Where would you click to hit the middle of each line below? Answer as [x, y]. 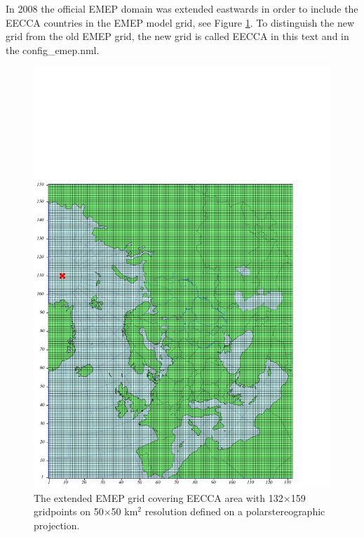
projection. [57, 525]
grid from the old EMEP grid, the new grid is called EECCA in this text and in [177, 36]
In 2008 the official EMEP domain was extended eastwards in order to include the [182, 8]
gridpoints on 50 [69, 511]
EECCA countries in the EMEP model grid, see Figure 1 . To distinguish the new [180, 22]
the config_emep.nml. [53, 49]
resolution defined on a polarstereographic [235, 511]
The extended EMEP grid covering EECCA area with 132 [159, 497]
